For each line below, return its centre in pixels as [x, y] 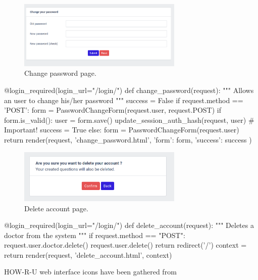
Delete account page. [56, 208]
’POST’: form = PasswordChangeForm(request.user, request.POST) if [113, 110]
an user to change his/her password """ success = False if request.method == [124, 100]
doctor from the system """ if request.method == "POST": [95, 235]
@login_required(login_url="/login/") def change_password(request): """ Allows [129, 90]
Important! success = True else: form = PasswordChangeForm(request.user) [122, 130]
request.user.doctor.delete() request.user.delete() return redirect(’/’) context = [125, 245]
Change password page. [60, 73]
